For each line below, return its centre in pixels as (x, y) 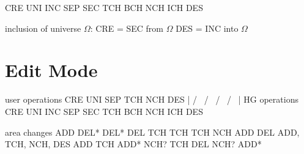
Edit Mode (51, 70)
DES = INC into (207, 28)
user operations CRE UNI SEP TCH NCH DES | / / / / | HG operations (152, 99)
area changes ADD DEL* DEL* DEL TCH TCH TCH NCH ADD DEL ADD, (152, 132)
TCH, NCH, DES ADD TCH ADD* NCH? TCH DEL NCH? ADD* (133, 144)
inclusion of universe (43, 28)
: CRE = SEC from (127, 28)
